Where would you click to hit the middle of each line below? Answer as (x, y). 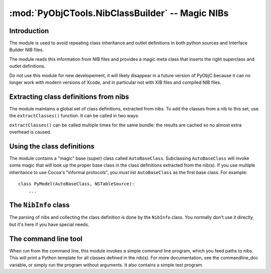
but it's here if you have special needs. (49, 224)
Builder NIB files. (27, 50)
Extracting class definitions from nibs (69, 97)
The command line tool (46, 239)
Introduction (29, 31)
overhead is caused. (30, 132)
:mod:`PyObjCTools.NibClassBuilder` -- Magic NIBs (119, 13)
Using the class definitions (52, 146)
